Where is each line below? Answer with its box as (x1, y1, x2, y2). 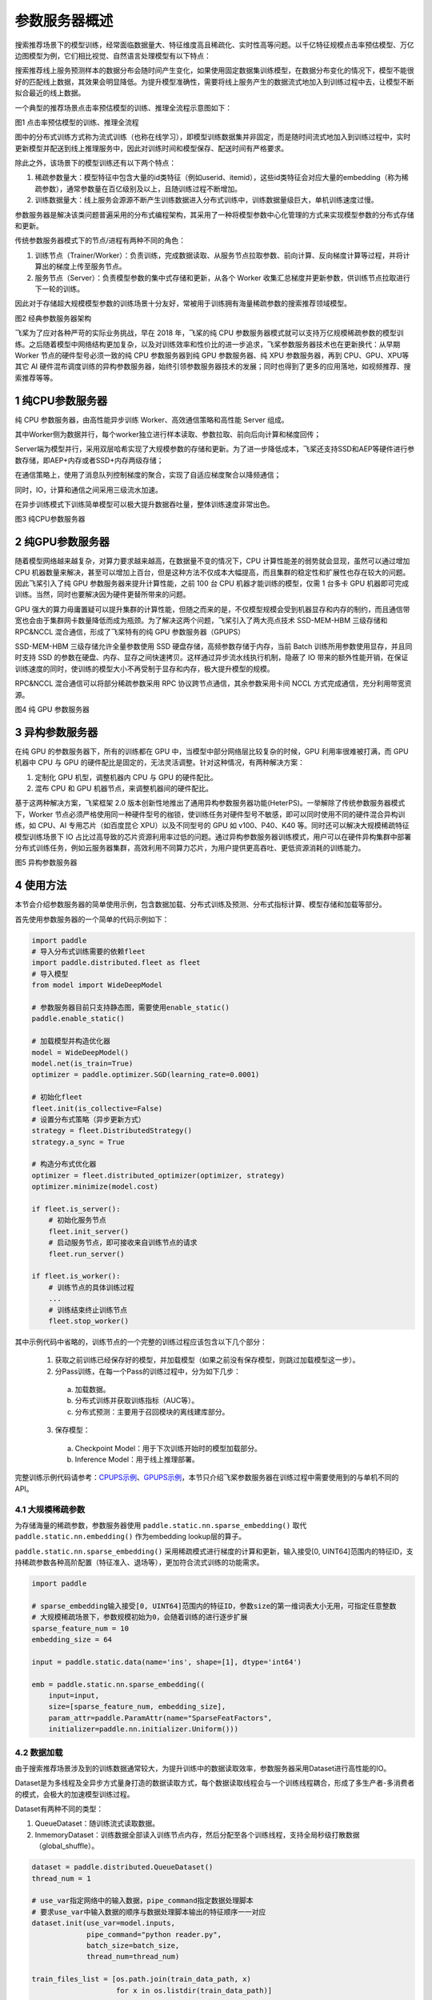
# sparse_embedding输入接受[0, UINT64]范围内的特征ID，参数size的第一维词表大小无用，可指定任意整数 (31, 1601, 397, 1610)
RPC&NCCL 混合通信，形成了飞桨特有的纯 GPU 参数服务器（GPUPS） (14, 626, 246, 636)
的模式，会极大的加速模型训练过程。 (14, 1789, 134, 1799)
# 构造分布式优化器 (31, 1160, 97, 1169)
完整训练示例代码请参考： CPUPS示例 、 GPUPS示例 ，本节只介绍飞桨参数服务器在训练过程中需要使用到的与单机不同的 (14, 1473, 399, 1482)
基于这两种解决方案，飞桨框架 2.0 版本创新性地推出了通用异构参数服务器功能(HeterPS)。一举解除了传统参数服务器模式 (14, 798, 406, 808)
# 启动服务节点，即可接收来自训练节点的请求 (48, 1238, 198, 1247)
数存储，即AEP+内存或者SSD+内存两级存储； (14, 455, 164, 465)
